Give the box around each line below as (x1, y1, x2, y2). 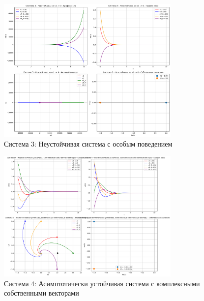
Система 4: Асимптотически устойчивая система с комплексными (4, 278, 200, 288)
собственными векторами (4, 288, 79, 298)
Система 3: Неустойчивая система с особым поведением (4, 139, 173, 149)
